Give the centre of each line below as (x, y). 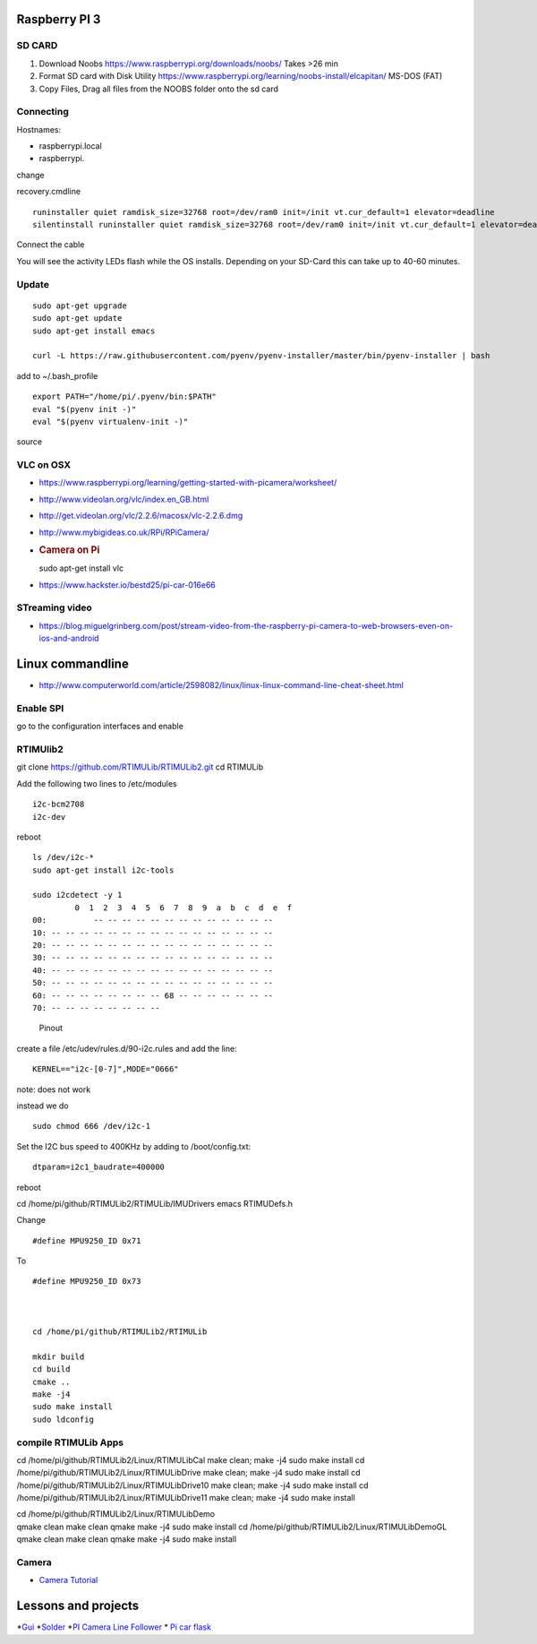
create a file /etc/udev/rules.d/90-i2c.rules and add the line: (127, 1048)
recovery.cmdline (48, 192)
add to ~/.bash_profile (57, 375)
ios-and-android (69, 638)
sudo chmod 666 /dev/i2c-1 (92, 1126)
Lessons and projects (78, 1606)
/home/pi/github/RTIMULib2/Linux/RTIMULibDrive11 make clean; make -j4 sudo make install (186, 1498)
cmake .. (51, 1381)
